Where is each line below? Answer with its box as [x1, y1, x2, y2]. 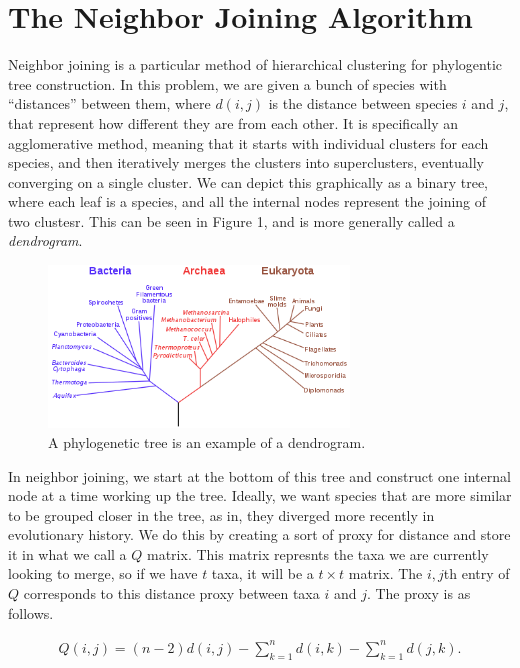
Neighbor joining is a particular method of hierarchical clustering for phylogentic [8, 54, 502, 75]
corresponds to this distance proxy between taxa [23, 583, 320, 604]
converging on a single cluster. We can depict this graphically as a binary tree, [8, 171, 489, 192]
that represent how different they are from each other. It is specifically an [8, 112, 458, 133]
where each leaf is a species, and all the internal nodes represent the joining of [8, 191, 487, 212]
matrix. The [348, 563, 423, 584]
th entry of [443, 563, 510, 584]
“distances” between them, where [8, 93, 211, 114]
